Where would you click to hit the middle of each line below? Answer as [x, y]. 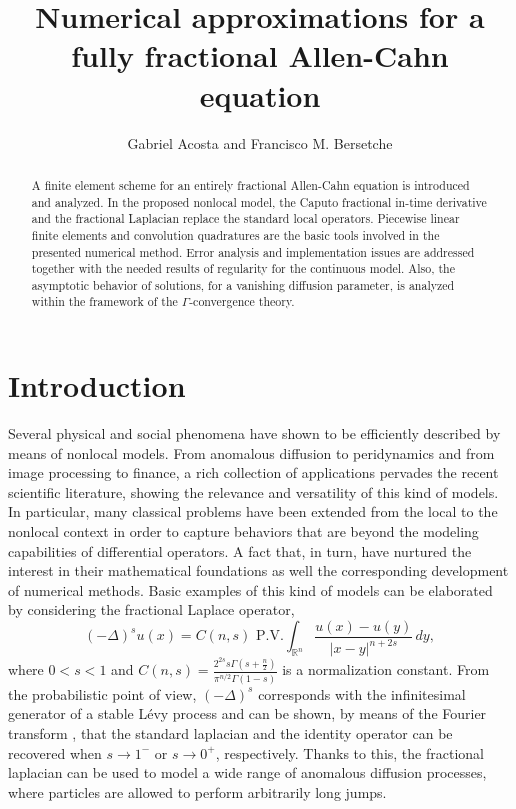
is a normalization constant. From [386, 669]
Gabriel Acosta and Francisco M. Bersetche [260, 142]
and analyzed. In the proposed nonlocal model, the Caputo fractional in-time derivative [259, 201]
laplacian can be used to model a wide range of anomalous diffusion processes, [247, 772]
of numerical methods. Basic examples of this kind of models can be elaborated [250, 589]
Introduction [97, 385]
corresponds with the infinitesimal [362, 693]
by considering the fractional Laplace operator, [151, 609]
